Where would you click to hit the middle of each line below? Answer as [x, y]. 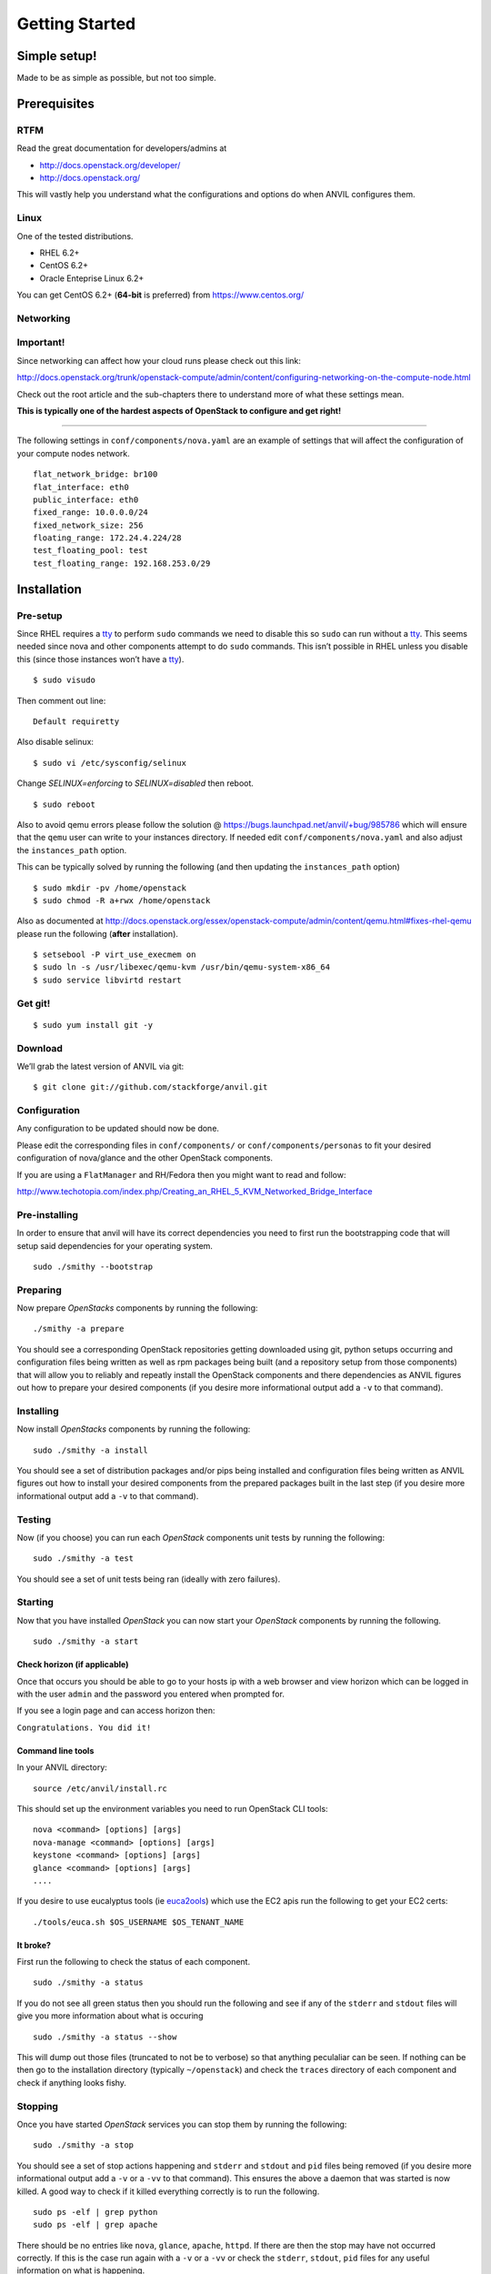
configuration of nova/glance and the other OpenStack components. [145, 1158]
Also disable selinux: [55, 742]
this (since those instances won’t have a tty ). [100, 659]
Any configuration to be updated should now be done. [118, 1129]
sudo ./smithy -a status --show [105, 2037]
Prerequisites [55, 103]
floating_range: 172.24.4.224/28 [107, 538]
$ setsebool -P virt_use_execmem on [115, 955]
